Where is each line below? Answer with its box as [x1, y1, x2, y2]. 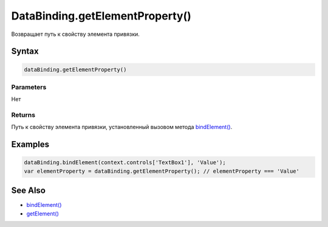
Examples [11, 139, 50, 150]
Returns [11, 111, 36, 119]
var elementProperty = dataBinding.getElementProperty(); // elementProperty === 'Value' [24, 167, 300, 175]
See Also [11, 186, 46, 196]
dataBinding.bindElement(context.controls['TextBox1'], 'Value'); [24, 159, 226, 166]
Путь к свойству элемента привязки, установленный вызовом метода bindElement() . [11, 124, 233, 131]
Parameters [11, 83, 47, 91]
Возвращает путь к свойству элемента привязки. [11, 30, 140, 38]
